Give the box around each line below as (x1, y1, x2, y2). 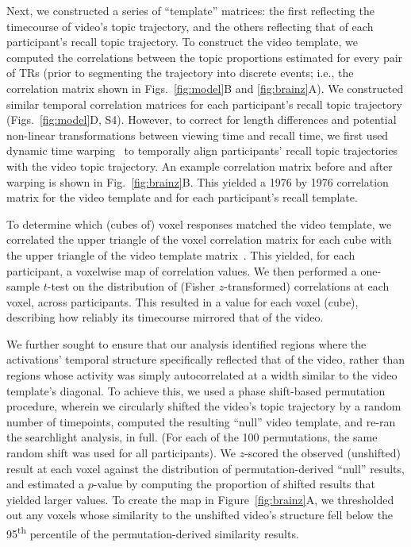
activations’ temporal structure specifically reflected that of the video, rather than (6, 351, 405, 368)
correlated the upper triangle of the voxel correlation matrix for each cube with (6, 231, 392, 248)
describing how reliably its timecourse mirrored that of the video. (6, 309, 324, 326)
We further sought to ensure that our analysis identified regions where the (6, 335, 367, 352)
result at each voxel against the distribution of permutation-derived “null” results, (6, 460, 405, 476)
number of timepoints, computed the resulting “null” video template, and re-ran (6, 413, 396, 430)
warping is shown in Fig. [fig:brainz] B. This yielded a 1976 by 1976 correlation (6, 173, 389, 190)
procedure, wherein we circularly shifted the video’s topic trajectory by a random (6, 398, 401, 414)
